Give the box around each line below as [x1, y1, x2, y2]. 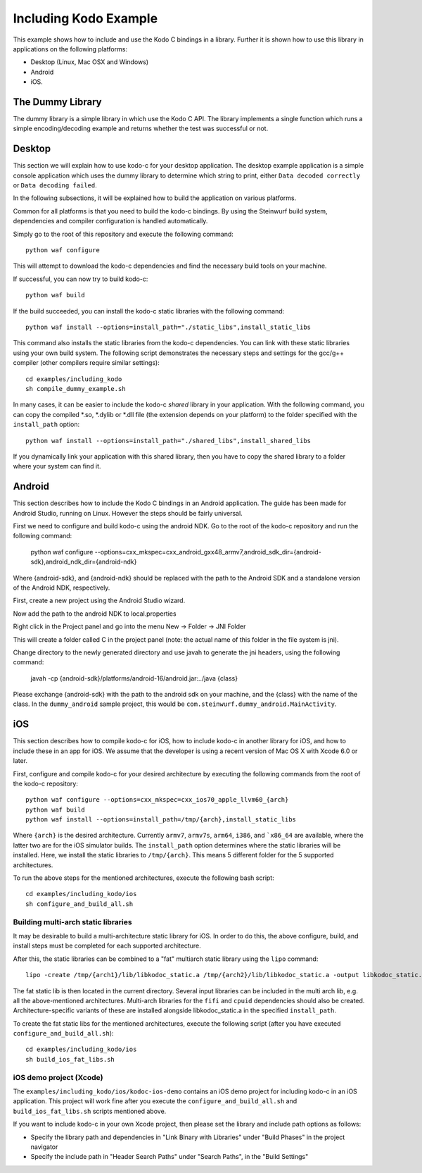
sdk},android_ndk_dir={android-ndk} [30, 557, 137, 566]
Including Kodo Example [13, 11, 158, 26]
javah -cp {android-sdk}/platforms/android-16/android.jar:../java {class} [30, 674, 238, 683]
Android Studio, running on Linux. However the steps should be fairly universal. [13, 509, 243, 517]
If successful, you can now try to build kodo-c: [13, 275, 148, 283]
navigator [30, 1142, 58, 1151]
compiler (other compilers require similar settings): [13, 359, 160, 367]
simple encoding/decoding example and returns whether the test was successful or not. [13, 124, 269, 133]
